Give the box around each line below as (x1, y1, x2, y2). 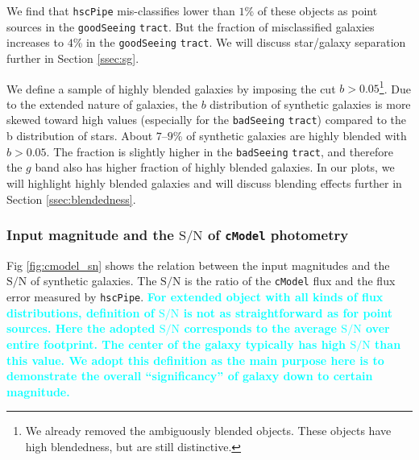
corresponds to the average (184, 320, 337, 337)
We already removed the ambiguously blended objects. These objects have (25, 422, 392, 439)
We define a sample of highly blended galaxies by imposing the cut (6, 80, 336, 97)
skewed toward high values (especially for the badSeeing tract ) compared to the (6, 111, 407, 128)
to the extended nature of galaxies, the (6, 95, 197, 112)
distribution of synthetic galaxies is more (209, 95, 411, 112)
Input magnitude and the (6, 225, 174, 245)
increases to (6, 34, 64, 51)
